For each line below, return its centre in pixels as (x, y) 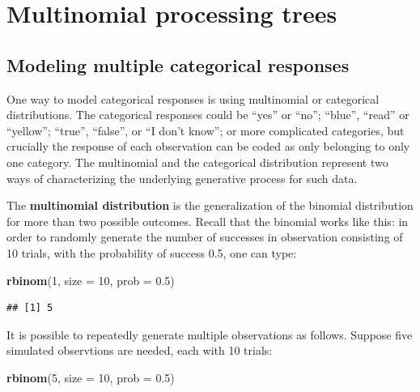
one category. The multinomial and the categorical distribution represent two (197, 162)
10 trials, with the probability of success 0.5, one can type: (152, 252)
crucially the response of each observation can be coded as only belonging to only (208, 146)
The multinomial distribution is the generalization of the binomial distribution (210, 205)
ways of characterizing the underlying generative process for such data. (182, 178)
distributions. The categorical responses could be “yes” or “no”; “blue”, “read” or (208, 115)
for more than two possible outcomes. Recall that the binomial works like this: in (208, 221)
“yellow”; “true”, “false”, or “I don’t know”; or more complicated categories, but (206, 130)
